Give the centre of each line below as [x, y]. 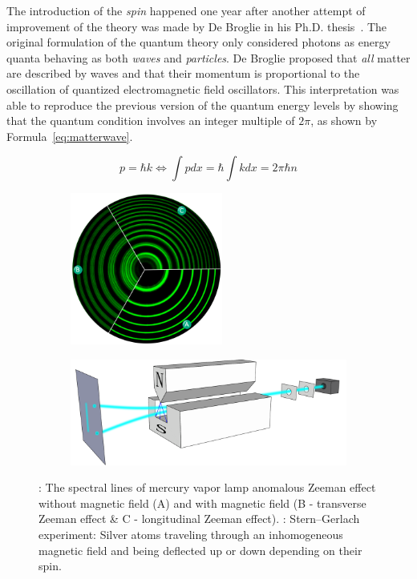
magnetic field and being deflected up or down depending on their [200, 550]
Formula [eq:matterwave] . [70, 136]
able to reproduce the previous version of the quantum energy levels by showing [202, 105]
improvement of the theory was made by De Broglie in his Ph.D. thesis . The [197, 26]
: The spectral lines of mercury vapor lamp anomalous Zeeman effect [207, 487]
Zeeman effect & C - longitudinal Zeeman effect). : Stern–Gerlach [199, 519]
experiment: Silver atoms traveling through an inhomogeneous [191, 534]
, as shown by [344, 121]
